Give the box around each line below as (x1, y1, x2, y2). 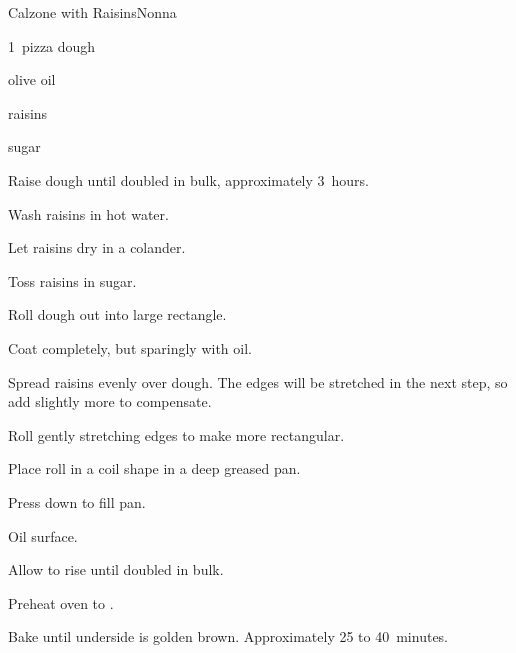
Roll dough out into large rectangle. (8, 304, 227, 325)
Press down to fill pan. (8, 491, 146, 512)
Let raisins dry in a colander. (8, 237, 186, 258)
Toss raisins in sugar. (8, 270, 137, 291)
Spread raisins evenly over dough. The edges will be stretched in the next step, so (8, 371, 508, 392)
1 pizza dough (8, 35, 96, 56)
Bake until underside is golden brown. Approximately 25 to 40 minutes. (8, 626, 449, 647)
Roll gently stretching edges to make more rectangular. (8, 424, 345, 445)
